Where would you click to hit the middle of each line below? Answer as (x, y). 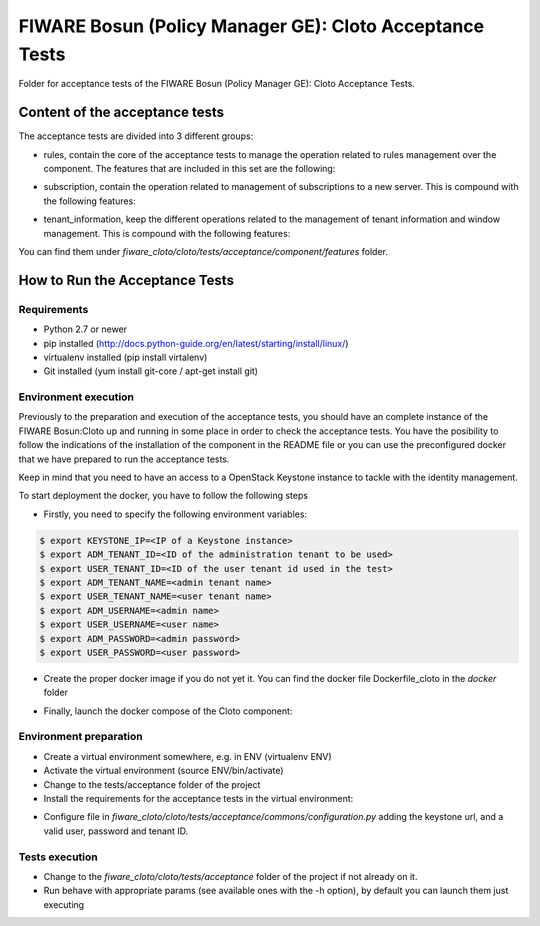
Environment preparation (81, 737)
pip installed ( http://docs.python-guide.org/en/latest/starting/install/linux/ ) (196, 343)
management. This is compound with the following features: (167, 233)
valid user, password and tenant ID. (116, 831)
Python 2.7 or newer (85, 329)
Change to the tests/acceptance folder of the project (152, 784)
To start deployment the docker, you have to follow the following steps (163, 496)
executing (64, 904)
